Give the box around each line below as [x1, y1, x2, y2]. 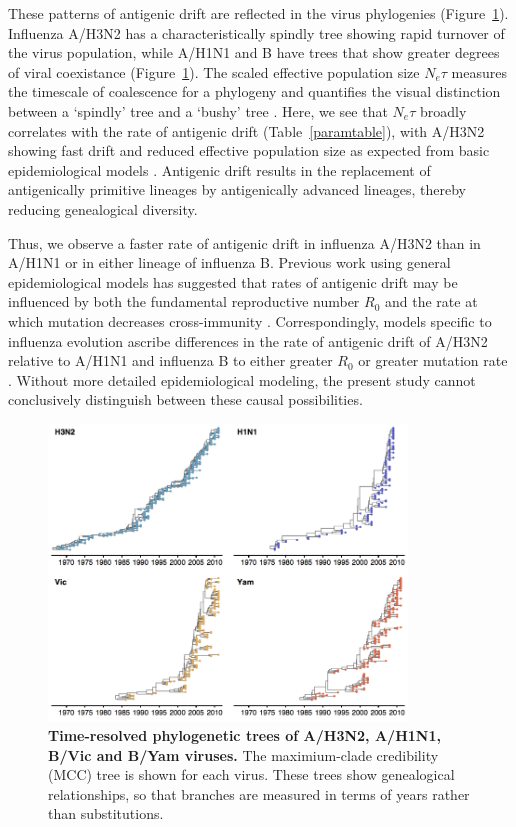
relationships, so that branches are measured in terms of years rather [48, 783, 470, 804]
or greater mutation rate [358, 350, 508, 371]
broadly [419, 100, 467, 121]
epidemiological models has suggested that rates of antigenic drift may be [8, 271, 458, 292]
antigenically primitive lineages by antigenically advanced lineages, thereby [8, 179, 466, 200]
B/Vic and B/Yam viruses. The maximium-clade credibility [48, 744, 439, 765]
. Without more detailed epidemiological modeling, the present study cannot [8, 369, 476, 390]
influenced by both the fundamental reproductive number [8, 291, 360, 312]
